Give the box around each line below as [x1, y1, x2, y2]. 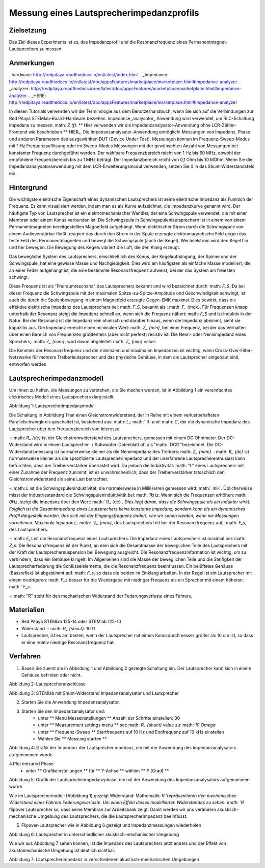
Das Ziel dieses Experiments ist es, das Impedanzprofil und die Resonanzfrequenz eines [9, 39, 187, 45]
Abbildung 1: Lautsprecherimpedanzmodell [9, 403, 96, 409]
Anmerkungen [9, 59, 54, 67]
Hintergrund [9, 183, 48, 192]
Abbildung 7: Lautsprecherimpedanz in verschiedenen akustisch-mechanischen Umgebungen [9, 856, 200, 862]
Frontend [9, 129, 28, 135]
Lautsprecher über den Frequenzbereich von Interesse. [9, 426, 121, 432]
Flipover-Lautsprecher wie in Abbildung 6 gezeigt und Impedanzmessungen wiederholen [21, 822, 201, 828]
